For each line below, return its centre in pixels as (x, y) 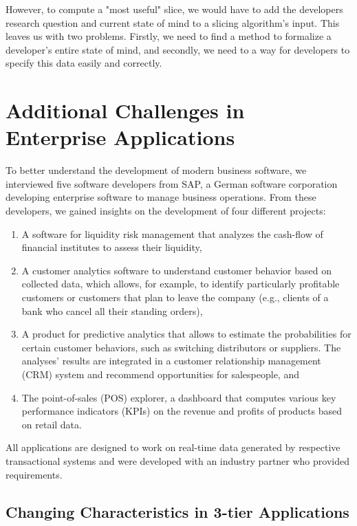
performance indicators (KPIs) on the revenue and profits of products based (182, 411)
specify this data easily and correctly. (84, 63)
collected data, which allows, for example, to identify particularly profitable (181, 284)
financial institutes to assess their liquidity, (112, 247)
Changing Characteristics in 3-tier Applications (177, 511)
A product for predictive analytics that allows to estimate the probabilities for (186, 334)
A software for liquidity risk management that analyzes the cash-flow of (172, 233)
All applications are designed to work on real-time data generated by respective (173, 447)
